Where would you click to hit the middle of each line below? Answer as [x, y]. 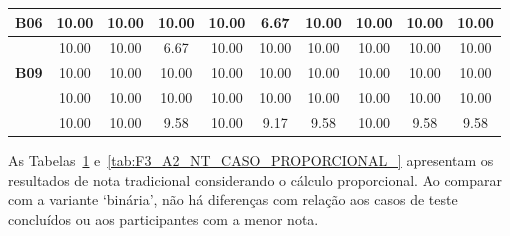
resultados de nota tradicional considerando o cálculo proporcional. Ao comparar [255, 179]
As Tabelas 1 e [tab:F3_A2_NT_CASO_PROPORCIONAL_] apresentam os [251, 159]
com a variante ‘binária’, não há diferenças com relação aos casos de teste [233, 199]
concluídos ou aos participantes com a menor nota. [163, 218]
